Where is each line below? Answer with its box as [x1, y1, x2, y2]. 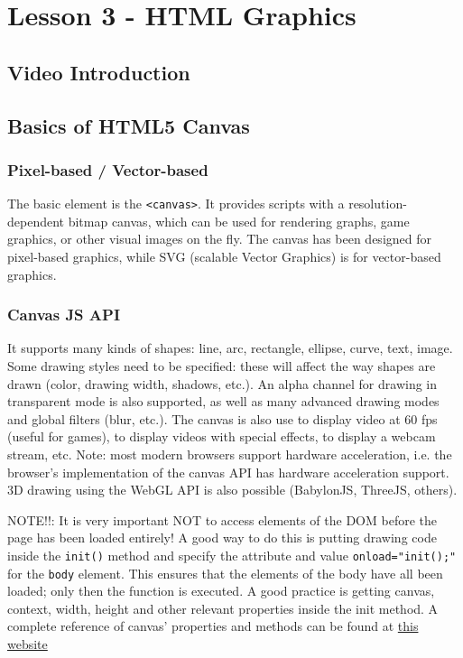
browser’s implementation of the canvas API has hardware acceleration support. [7, 462, 449, 481]
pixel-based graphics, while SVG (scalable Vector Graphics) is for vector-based [7, 247, 441, 265]
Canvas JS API [7, 303, 121, 326]
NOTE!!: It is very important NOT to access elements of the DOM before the [7, 510, 437, 529]
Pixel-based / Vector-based [7, 158, 208, 181]
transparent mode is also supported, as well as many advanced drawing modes [7, 392, 440, 411]
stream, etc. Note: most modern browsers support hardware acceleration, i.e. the [7, 444, 452, 463]
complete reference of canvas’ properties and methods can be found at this [7, 616, 419, 635]
